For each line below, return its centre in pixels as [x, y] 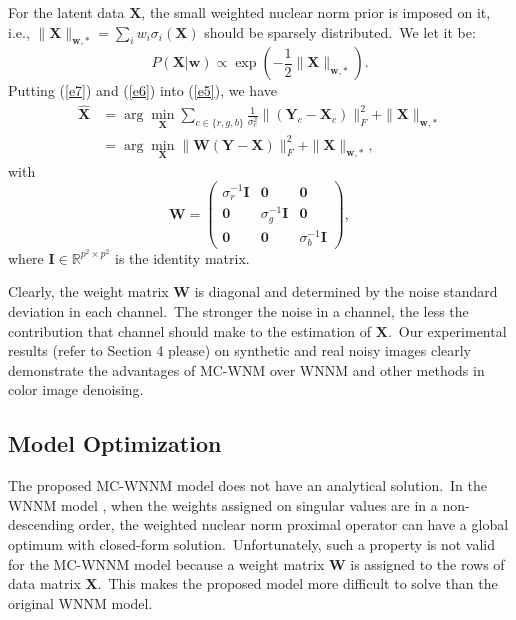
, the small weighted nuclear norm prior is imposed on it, [316, 12]
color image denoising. [76, 389]
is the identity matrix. [182, 257]
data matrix [44, 583]
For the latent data [66, 12]
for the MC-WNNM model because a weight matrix [166, 563]
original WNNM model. [80, 602]
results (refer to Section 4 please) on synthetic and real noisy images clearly [240, 350]
